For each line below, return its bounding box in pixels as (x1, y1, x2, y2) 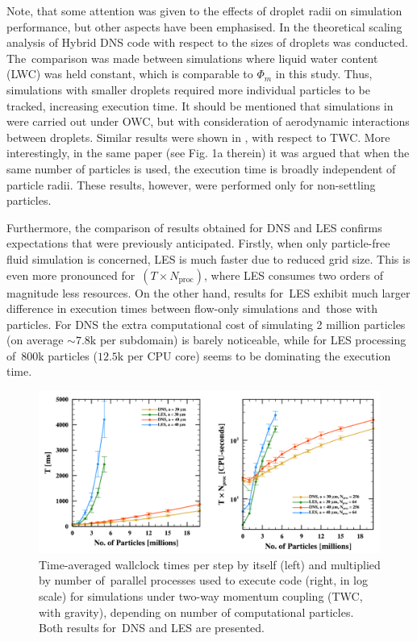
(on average (6, 331, 64, 348)
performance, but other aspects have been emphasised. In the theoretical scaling (6, 18, 402, 35)
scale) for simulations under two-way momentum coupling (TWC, (39, 588, 363, 605)
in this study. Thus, (275, 65, 373, 82)
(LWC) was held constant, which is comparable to (6, 65, 253, 82)
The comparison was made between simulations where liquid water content (6, 49, 378, 66)
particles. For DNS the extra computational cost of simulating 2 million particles (6, 315, 406, 332)
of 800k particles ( (6, 347, 98, 364)
